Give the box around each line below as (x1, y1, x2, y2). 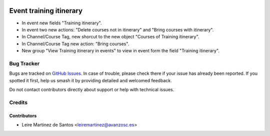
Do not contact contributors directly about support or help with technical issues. (9, 87, 174, 92)
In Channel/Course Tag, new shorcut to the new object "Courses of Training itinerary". (21, 34, 199, 40)
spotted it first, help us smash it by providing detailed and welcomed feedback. (9, 77, 172, 83)
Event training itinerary (9, 6, 82, 15)
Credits (9, 99, 27, 106)
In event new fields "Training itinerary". (21, 20, 102, 26)
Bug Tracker (9, 60, 40, 67)
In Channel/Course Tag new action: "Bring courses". (21, 40, 129, 47)
